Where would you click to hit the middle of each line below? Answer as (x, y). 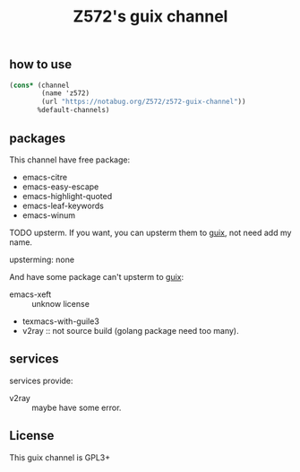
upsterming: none (42, 259)
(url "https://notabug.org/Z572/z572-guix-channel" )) (144, 102)
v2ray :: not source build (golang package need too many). (130, 330)
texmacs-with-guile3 (61, 321)
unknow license (60, 303)
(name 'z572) (66, 93)
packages (37, 138)
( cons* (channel (39, 85)
